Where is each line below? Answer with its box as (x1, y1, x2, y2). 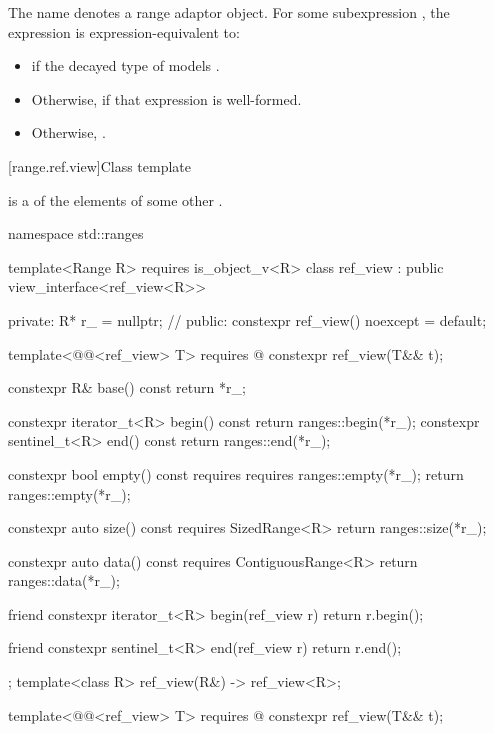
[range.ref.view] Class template (8, 155, 192, 176)
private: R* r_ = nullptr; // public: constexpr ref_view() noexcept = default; (8, 309, 487, 330)
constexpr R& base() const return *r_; (8, 377, 246, 398)
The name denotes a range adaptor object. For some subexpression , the (8, 2, 450, 22)
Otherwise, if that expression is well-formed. (31, 88, 302, 109)
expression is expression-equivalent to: (8, 21, 240, 42)
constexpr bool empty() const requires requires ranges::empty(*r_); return (8, 463, 464, 484)
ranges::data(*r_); (8, 570, 120, 591)
